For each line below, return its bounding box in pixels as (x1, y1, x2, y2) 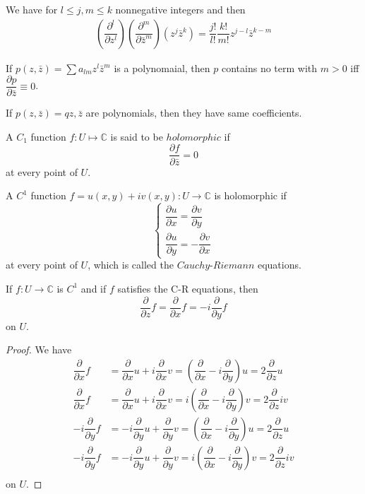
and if (80, 281, 107, 295)
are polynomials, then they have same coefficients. (85, 105, 302, 120)
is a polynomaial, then (114, 60, 210, 75)
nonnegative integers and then (115, 2, 246, 16)
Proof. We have (6, 342, 72, 357)
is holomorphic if (214, 188, 287, 203)
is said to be (110, 129, 163, 143)
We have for (6, 2, 58, 16)
